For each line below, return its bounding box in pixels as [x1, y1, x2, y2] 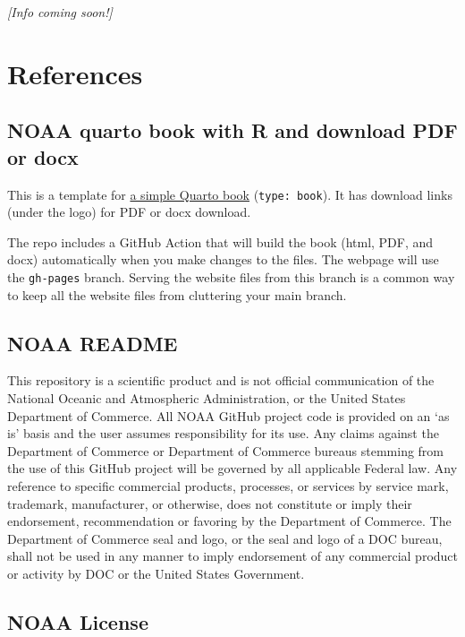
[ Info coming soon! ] [7, 3, 113, 21]
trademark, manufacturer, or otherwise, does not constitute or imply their [7, 494, 412, 512]
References [7, 55, 143, 91]
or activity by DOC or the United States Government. [7, 564, 305, 582]
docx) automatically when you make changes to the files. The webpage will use [7, 250, 439, 269]
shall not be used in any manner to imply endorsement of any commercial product [7, 547, 458, 565]
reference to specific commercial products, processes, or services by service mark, [7, 477, 449, 495]
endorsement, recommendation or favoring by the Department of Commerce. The [7, 512, 452, 530]
